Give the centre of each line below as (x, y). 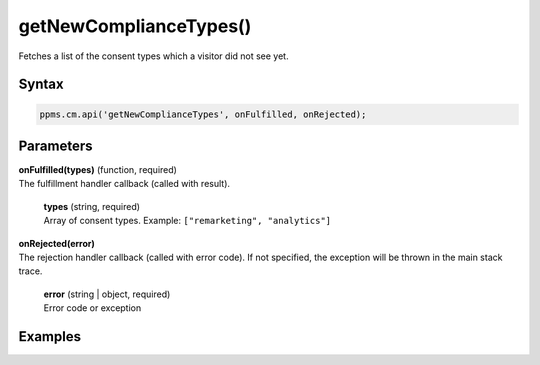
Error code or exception (92, 308)
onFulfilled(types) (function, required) (97, 170)
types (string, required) (91, 206)
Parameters (55, 145)
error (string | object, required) (107, 294)
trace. (30, 271)
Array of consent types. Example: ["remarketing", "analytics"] (187, 221)
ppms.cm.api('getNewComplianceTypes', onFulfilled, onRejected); (203, 114)
